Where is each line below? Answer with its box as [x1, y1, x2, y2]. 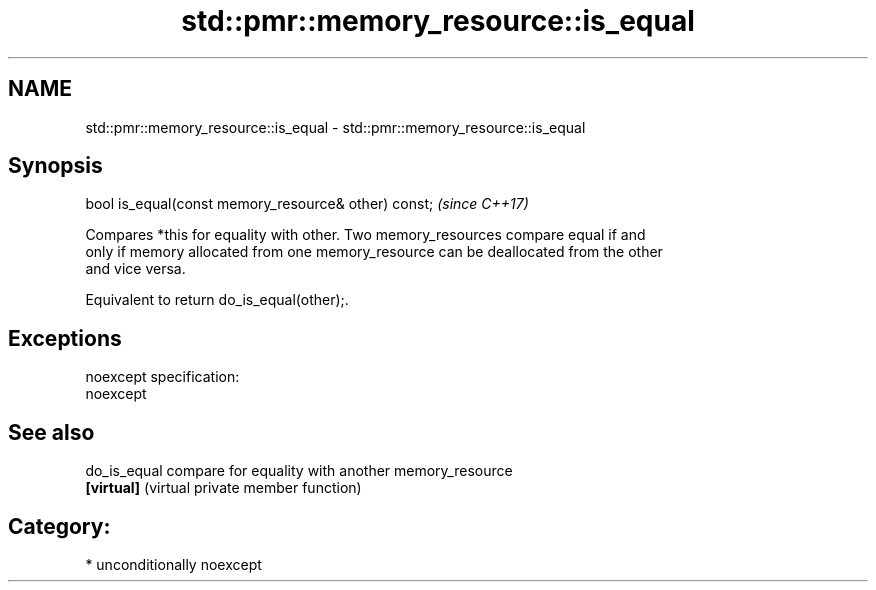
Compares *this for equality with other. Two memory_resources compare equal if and [85, 226, 646, 244]
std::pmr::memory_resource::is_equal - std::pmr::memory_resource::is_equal [85, 118, 586, 136]
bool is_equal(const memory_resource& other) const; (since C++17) [85, 195, 529, 213]
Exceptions [8, 325, 122, 351]
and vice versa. [85, 260, 186, 278]
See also [8, 419, 95, 445]
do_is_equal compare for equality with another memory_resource [85, 462, 513, 480]
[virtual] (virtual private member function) [85, 479, 362, 497]
